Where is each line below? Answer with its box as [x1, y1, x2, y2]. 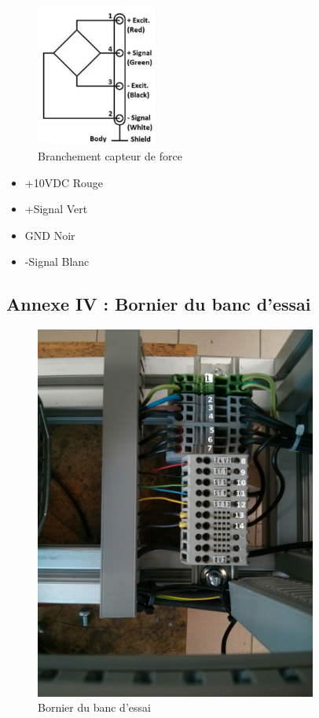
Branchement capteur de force [38, 148, 182, 164]
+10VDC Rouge [24, 174, 103, 190]
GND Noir [24, 226, 75, 243]
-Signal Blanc [24, 253, 90, 270]
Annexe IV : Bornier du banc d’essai [6, 292, 311, 316]
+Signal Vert [24, 201, 88, 217]
